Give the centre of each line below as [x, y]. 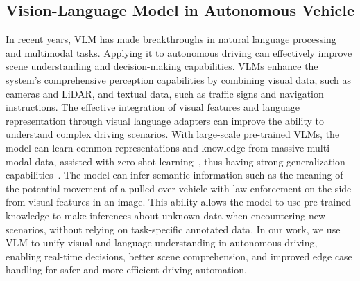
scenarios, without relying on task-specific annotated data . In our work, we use [173, 229]
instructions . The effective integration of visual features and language [153, 107]
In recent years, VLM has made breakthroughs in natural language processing [171, 39]
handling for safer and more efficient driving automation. [126, 270]
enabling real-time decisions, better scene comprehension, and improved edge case [179, 256]
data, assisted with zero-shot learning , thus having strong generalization [190, 161]
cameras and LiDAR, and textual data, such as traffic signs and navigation [165, 93]
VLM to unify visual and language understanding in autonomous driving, [162, 243]
